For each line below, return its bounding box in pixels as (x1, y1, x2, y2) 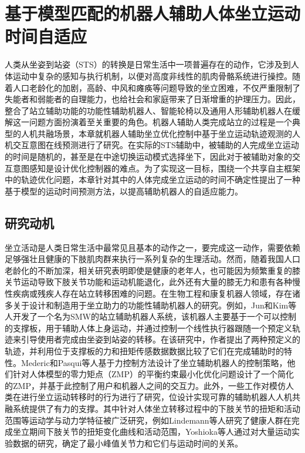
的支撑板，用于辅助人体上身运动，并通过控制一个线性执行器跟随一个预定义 (5, 321, 292, 334)
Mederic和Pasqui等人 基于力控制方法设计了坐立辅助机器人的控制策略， (21, 356, 287, 368)
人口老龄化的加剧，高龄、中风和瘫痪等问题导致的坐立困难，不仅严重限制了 (12, 81, 300, 93)
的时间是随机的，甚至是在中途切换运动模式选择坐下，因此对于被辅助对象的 (5, 150, 292, 163)
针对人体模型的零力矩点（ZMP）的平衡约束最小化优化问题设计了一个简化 (12, 368, 294, 380)
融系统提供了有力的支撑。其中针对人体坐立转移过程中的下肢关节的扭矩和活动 (5, 402, 300, 414)
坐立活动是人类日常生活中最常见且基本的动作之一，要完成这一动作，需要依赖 (5, 241, 300, 253)
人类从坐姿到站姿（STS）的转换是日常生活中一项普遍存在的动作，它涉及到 (5, 58, 291, 71)
